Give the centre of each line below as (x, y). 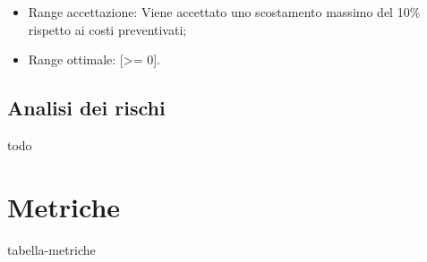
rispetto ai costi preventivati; (107, 29)
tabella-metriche (51, 249)
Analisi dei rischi (86, 108)
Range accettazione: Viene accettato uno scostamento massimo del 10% (224, 12)
